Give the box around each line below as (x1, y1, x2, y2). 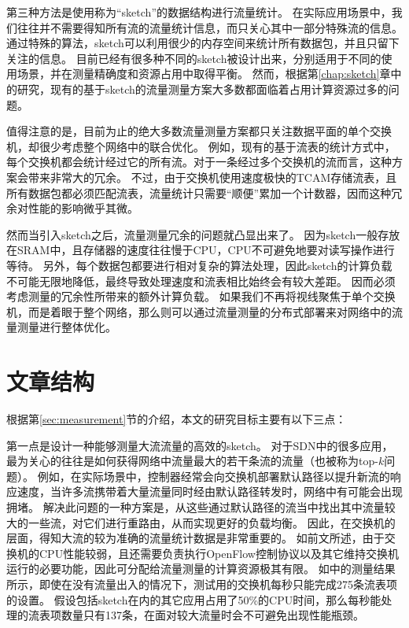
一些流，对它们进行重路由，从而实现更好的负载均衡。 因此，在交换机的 (28, 514, 396, 530)
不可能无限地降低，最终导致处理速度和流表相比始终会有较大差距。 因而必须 (6, 272, 396, 289)
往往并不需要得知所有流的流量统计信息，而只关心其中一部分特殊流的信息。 (17, 19, 403, 35)
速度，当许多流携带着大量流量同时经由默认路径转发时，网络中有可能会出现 (17, 483, 403, 500)
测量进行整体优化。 (17, 319, 116, 335)
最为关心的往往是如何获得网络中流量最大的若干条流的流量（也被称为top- (6, 453, 378, 469)
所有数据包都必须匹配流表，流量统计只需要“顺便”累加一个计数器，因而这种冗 (6, 184, 403, 201)
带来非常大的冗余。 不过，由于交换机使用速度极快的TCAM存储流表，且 (28, 168, 397, 185)
